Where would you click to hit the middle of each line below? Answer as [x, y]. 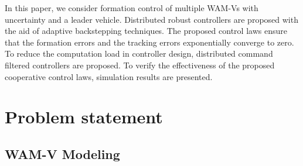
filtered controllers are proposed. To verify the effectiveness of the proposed [140, 65]
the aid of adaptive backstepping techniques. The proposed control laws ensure [146, 31]
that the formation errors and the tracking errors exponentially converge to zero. [149, 42]
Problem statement [84, 117]
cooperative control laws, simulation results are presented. [109, 76]
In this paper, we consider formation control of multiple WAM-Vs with [132, 8]
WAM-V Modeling [62, 153]
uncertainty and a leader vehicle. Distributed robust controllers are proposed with [151, 19]
